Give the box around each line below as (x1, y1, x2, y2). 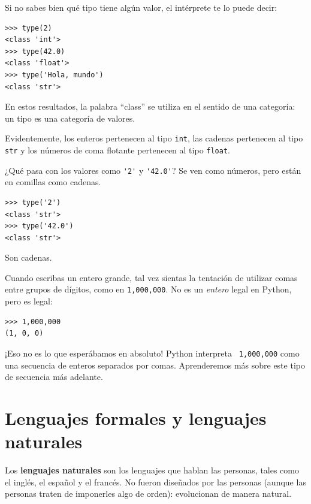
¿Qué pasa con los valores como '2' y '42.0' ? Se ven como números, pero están (5, 164, 301, 176)
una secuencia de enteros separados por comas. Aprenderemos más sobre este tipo (5, 358, 305, 371)
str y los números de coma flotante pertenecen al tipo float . (5, 144, 230, 156)
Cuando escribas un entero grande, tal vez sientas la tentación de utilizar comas (5, 271, 298, 283)
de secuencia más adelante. (5, 370, 103, 383)
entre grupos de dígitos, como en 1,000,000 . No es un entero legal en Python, (5, 283, 292, 295)
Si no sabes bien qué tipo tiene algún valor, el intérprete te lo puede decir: (5, 1, 277, 13)
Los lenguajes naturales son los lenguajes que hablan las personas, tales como (5, 464, 299, 476)
